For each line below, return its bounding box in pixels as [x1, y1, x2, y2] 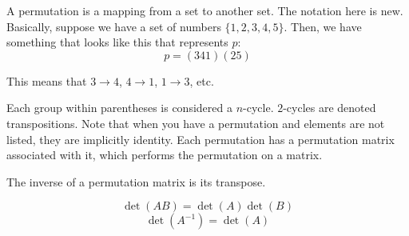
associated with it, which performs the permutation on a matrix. [6, 146, 323, 163]
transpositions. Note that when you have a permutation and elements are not [6, 114, 385, 131]
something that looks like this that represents [6, 34, 228, 50]
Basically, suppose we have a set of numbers [6, 18, 221, 34]
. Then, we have [284, 18, 362, 34]
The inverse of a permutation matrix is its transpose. [6, 173, 266, 190]
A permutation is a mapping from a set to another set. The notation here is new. [6, 2, 403, 18]
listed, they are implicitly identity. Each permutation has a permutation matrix [6, 130, 395, 147]
